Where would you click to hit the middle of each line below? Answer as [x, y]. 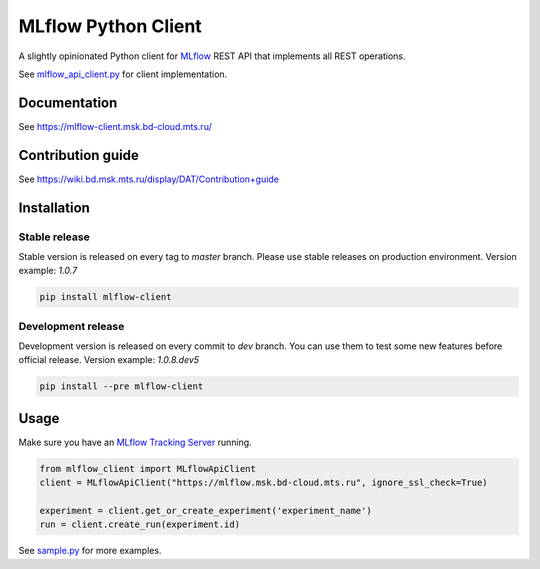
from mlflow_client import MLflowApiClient [148, 468]
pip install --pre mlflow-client [121, 386]
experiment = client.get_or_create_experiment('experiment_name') [205, 511]
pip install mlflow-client [105, 297]
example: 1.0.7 [48, 271]
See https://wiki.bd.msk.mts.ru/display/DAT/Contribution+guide [149, 179]
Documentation [68, 102]
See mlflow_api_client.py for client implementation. [123, 74]
